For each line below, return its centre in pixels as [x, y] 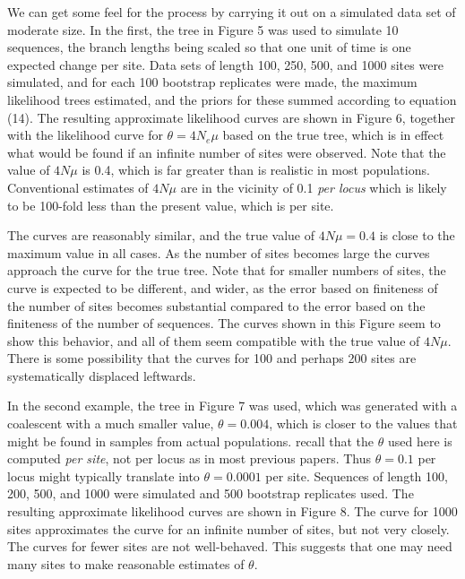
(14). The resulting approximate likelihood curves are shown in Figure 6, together [232, 117]
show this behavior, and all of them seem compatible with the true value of [214, 340]
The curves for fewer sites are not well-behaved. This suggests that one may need [230, 546]
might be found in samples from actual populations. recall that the [191, 441]
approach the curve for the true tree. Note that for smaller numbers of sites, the [227, 270]
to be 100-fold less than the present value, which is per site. [171, 205]
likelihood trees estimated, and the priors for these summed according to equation [232, 99]
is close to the [417, 235]
